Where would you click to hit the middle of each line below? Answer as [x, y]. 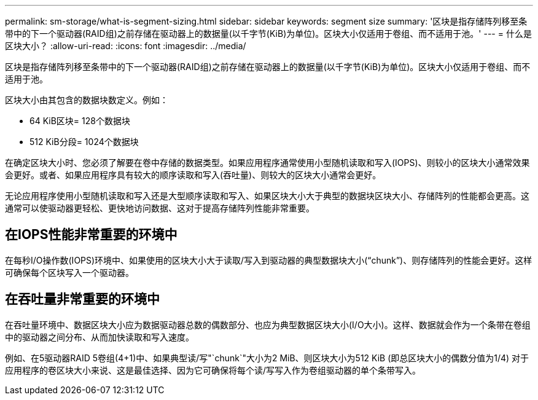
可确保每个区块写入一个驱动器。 [69, 272]
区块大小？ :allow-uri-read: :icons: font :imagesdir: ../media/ [126, 46]
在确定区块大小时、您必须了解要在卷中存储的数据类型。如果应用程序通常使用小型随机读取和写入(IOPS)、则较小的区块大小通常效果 [267, 163]
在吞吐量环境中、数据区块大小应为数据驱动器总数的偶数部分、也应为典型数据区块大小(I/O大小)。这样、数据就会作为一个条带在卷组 [268, 324]
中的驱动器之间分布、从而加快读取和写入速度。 [99, 337]
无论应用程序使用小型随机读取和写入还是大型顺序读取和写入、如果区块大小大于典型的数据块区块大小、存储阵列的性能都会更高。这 [267, 196]
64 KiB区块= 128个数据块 [80, 121]
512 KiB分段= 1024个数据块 [84, 142]
